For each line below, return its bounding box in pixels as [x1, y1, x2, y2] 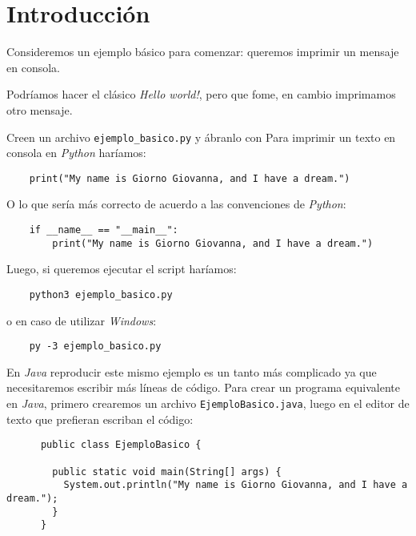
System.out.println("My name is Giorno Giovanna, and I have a [63, 479, 408, 491]
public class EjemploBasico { [40, 439, 202, 451]
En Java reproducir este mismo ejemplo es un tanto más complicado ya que [6, 363, 377, 380]
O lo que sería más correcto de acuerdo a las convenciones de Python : [6, 195, 346, 212]
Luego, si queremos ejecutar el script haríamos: [6, 260, 237, 277]
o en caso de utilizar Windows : [6, 312, 157, 328]
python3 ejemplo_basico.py [29, 288, 173, 300]
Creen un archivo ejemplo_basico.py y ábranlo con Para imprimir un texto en [6, 128, 396, 145]
